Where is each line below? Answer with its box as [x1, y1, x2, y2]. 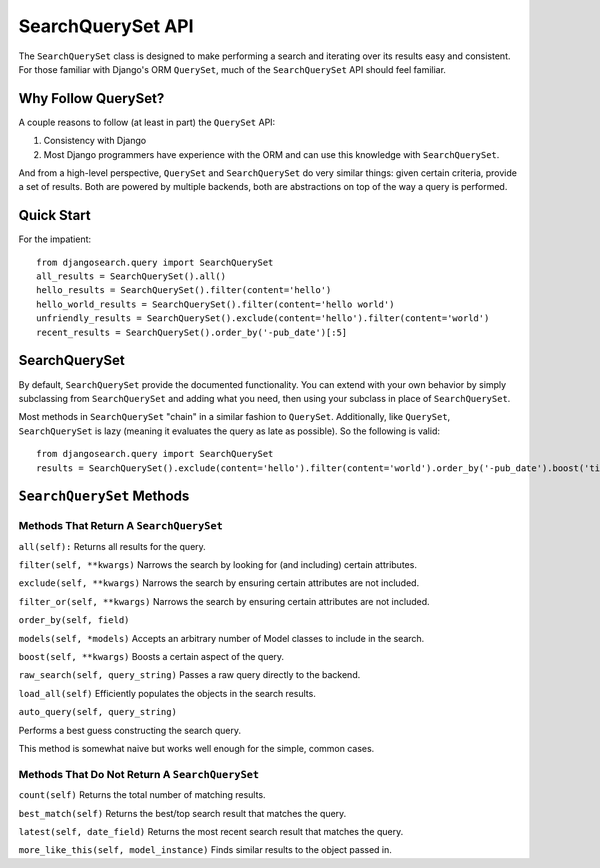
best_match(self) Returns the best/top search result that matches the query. [18, 807, 347, 819]
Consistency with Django [43, 135, 147, 147]
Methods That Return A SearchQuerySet [18, 519, 224, 533]
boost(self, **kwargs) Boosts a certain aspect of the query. [18, 651, 285, 663]
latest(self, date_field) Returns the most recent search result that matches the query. [18, 825, 404, 837]
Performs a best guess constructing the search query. [18, 724, 242, 736]
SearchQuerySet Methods [18, 488, 190, 505]
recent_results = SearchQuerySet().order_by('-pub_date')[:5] [36, 326, 348, 338]
